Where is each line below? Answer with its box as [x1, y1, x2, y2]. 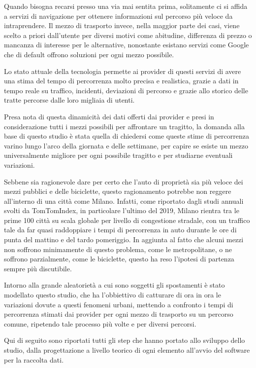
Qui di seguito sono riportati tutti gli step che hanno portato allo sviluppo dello [4, 335, 245, 345]
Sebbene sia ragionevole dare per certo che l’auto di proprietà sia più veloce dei [4, 176, 243, 186]
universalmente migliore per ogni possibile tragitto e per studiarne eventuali [4, 150, 233, 160]
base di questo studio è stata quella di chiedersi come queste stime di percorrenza [4, 131, 250, 141]
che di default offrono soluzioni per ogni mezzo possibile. [4, 49, 174, 59]
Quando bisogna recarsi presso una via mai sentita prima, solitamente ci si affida [4, 1, 248, 11]
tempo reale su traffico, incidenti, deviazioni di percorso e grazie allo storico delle [4, 85, 248, 95]
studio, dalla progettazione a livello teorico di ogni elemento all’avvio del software [4, 345, 250, 355]
